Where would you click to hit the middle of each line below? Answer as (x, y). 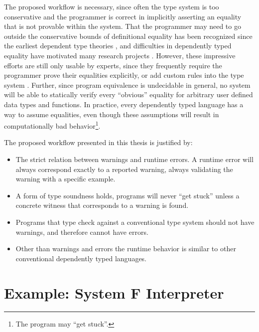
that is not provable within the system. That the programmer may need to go (123, 26)
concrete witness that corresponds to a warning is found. (102, 205)
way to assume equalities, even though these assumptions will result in (112, 114)
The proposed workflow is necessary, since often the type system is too (112, 6)
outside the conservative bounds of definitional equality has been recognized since (128, 36)
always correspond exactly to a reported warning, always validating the (124, 169)
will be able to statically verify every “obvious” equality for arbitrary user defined (129, 94)
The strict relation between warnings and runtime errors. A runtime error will (134, 159)
